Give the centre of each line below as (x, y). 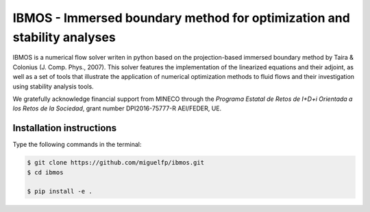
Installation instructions (64, 128)
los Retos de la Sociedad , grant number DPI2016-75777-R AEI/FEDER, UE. (117, 108)
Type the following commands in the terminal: (77, 145)
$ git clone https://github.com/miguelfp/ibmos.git (116, 163)
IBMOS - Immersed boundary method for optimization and (182, 18)
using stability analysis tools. (53, 86)
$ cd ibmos (45, 172)
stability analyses (64, 37)
